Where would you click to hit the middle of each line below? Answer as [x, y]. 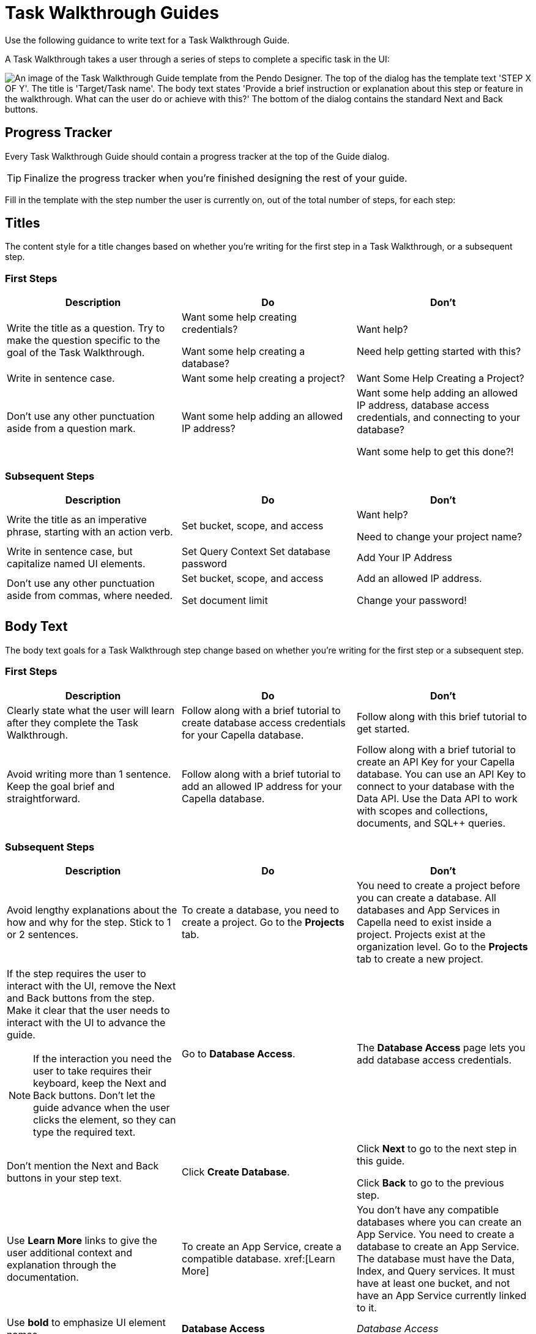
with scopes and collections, [422, 810]
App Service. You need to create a [435, 1235]
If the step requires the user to [76, 974]
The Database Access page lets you [441, 1048]
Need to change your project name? [439, 536]
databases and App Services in [428, 910]
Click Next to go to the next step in [437, 1149]
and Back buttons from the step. [81, 998]
